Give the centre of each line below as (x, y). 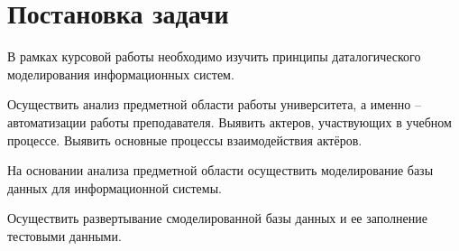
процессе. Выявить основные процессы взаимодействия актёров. (185, 139)
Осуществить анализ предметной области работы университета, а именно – (214, 104)
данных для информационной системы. (115, 187)
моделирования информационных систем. (121, 74)
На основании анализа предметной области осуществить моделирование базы (220, 170)
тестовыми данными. (64, 235)
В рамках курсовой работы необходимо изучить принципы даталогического (214, 56)
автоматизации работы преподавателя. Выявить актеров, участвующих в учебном (229, 121)
